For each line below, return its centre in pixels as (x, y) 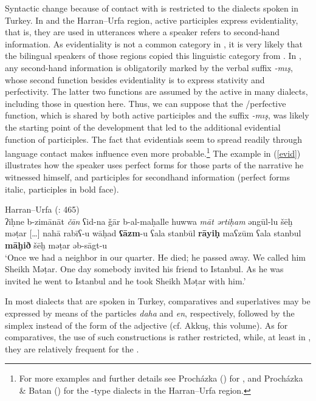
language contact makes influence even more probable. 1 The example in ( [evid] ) (153, 152)
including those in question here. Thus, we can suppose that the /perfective (146, 103)
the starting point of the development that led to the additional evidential (143, 127)
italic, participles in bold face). (62, 189)
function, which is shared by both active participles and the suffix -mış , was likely (157, 115)
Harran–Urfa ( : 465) (42, 209)
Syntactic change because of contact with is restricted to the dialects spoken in (152, 8)
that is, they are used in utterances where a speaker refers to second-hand (143, 32)
